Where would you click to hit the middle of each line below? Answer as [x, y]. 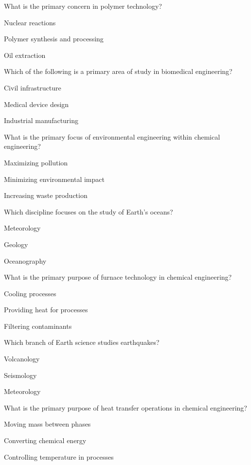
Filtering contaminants [38, 326]
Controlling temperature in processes [59, 456]
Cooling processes [30, 293]
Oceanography [25, 260]
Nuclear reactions [30, 22]
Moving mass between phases [47, 424]
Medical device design [36, 104]
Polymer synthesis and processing [54, 39]
